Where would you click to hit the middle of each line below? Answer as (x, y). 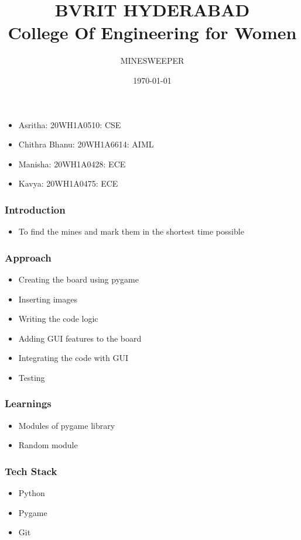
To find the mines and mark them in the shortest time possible (131, 231)
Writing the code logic (58, 319)
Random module (48, 445)
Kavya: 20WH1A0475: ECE (68, 183)
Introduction (35, 209)
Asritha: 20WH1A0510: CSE (70, 124)
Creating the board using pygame (78, 279)
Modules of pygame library (67, 425)
